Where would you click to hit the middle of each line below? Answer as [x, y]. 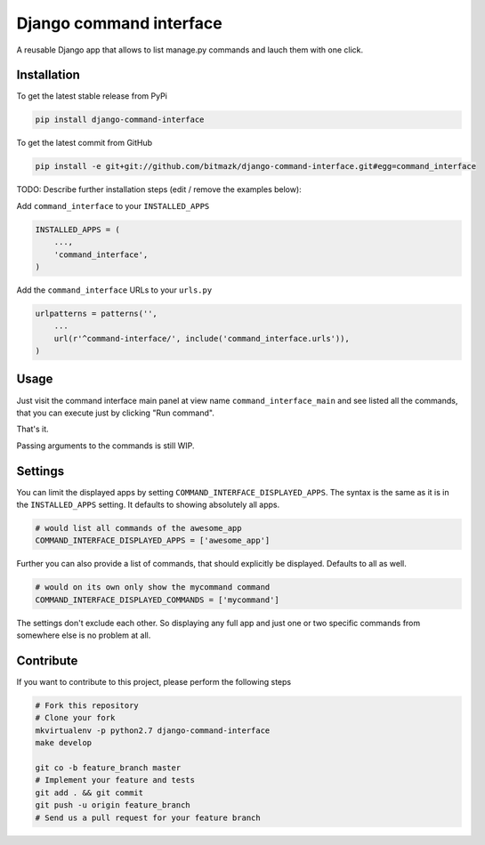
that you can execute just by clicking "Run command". [116, 413]
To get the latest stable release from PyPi [92, 96]
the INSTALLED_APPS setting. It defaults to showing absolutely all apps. [148, 505]
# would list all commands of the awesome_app [138, 528]
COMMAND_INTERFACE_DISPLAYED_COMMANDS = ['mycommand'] [157, 600]
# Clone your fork [75, 718]
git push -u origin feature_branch [113, 805]
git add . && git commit [89, 793]
